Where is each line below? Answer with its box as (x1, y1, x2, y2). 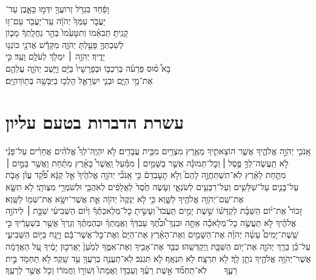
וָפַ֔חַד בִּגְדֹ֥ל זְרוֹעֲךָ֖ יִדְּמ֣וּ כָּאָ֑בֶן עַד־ (5, 2, 109, 15)
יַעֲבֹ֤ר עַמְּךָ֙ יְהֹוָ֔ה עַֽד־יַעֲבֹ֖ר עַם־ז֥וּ (5, 14, 106, 27)
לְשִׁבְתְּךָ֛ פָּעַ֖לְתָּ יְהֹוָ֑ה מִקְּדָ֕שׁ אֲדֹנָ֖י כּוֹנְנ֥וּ (5, 38, 124, 50)
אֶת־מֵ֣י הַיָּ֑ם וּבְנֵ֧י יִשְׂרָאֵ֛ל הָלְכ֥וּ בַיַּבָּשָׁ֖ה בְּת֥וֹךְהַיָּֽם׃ (5, 73, 153, 86)
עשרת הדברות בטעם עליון (5, 109, 184, 134)
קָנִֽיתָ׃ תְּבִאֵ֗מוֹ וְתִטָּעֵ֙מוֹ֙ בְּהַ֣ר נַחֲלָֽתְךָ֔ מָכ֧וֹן (5, 26, 129, 39)
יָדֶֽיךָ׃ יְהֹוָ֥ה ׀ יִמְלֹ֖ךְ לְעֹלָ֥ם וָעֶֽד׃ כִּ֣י (5, 50, 106, 63)
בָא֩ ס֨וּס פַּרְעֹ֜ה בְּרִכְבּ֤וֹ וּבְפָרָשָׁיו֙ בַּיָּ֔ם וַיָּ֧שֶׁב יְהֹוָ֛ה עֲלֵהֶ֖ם (5, 61, 171, 74)
